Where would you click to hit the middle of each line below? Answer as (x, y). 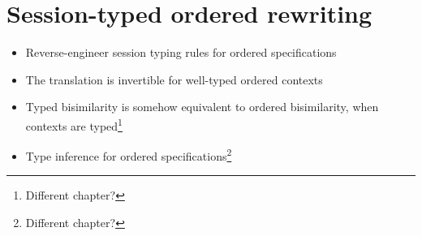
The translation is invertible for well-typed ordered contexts (174, 79)
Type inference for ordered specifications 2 (129, 154)
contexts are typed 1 (74, 124)
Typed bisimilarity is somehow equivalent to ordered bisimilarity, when (202, 107)
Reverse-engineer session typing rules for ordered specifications (181, 52)
